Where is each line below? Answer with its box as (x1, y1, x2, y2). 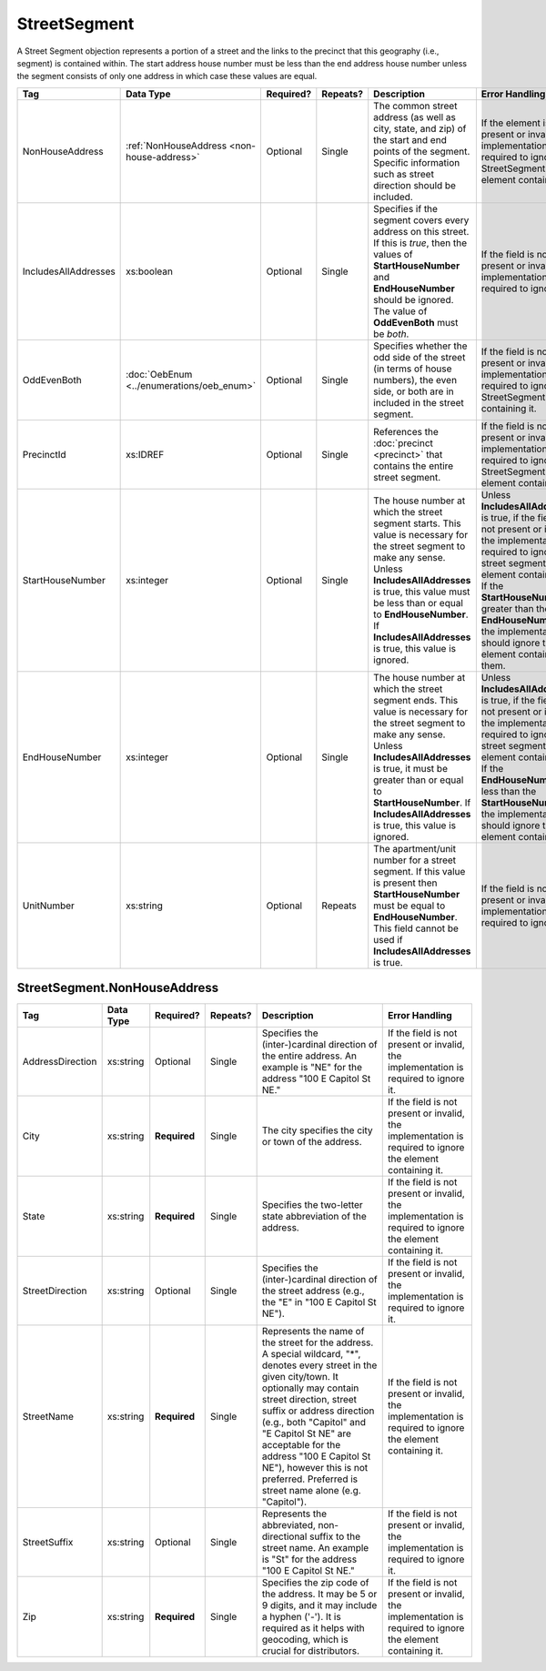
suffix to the (309, 1530, 361, 1543)
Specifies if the (373, 202, 439, 215)
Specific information (373, 156, 460, 168)
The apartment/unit (373, 842, 457, 855)
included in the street (373, 396, 464, 409)
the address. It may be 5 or (261, 1588, 378, 1601)
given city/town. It (261, 1371, 339, 1383)
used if (373, 933, 403, 946)
